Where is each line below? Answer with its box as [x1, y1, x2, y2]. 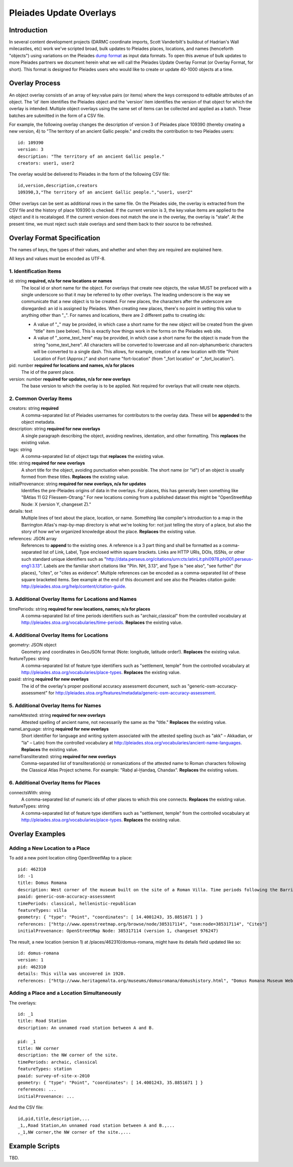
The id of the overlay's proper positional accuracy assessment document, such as [21, 683, 187, 689]
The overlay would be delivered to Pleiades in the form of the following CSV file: [9, 171, 170, 177]
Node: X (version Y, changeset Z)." [21, 501, 91, 507]
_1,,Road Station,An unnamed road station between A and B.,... [18, 1122, 175, 1128]
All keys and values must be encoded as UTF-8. [9, 256, 106, 262]
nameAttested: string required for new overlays [9, 713, 106, 718]
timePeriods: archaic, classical [18, 1059, 98, 1065]
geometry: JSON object [9, 642, 57, 648]
